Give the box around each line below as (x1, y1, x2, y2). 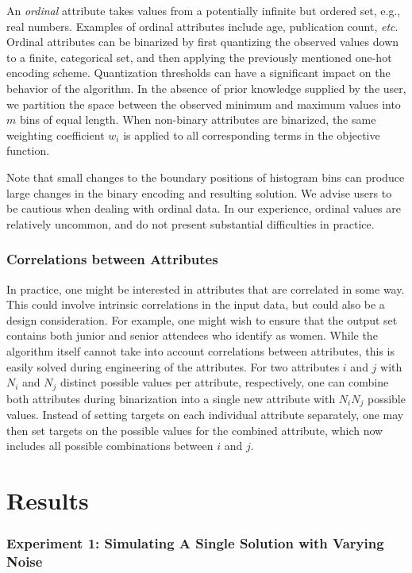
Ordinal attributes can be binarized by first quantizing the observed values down (6, 33, 399, 50)
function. (6, 142, 50, 159)
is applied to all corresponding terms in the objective (123, 126, 380, 143)
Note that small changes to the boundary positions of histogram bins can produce (6, 168, 405, 185)
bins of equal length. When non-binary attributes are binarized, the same (19, 111, 376, 128)
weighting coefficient (6, 126, 105, 143)
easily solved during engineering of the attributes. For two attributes (6, 358, 340, 375)
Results (6, 483, 89, 516)
